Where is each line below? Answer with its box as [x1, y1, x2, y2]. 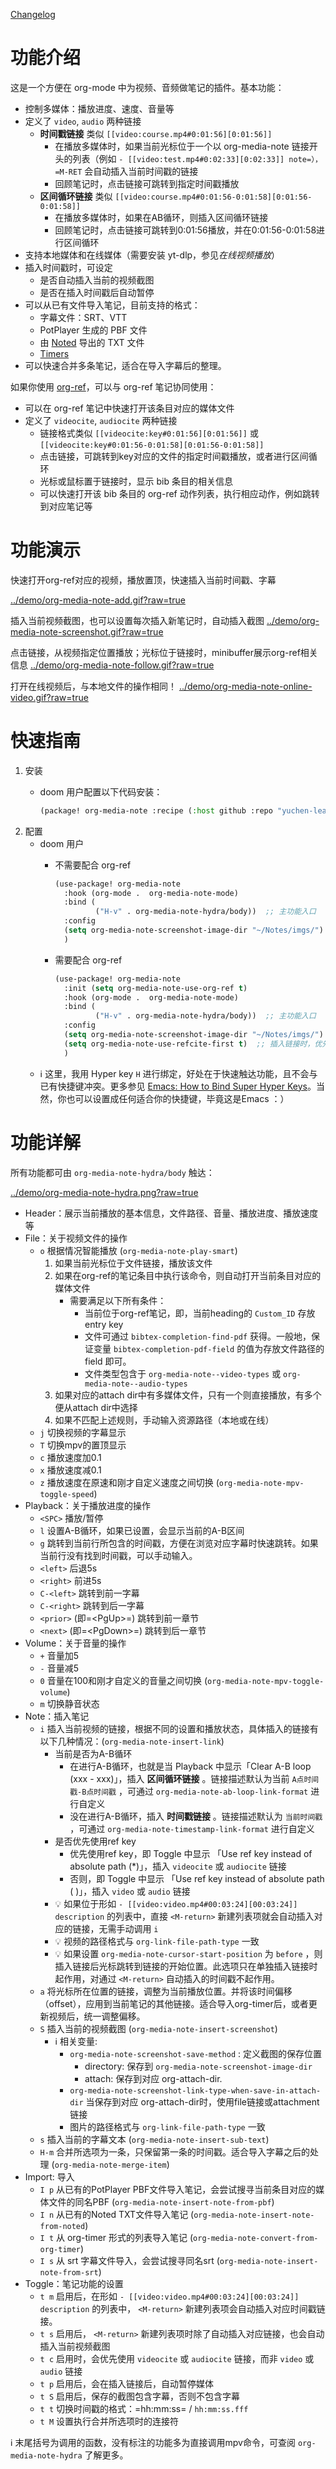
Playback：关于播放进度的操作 [24, 1499, 151, 1511]
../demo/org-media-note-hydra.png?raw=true [10, 1186, 199, 1198]
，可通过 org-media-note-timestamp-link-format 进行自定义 [69, 1822, 315, 1834]
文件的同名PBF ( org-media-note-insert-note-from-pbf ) [48, 2195, 275, 2208]
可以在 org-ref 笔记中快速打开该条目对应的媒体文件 [24, 402, 235, 414]
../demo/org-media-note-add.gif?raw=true [10, 594, 186, 606]
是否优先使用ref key [54, 1835, 137, 1847]
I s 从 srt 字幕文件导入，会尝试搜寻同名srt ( [39, 2254, 220, 2266]
